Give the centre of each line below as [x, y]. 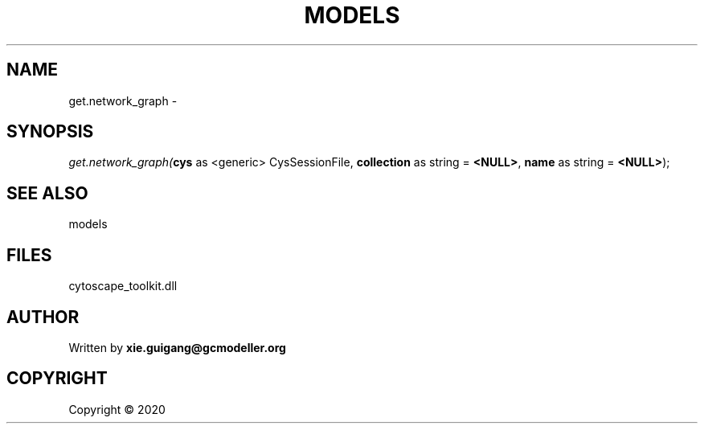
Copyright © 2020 [117, 409]
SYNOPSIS [50, 132]
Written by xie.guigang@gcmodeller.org [177, 347]
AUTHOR [43, 317]
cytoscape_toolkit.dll [123, 286]
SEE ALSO [47, 193]
